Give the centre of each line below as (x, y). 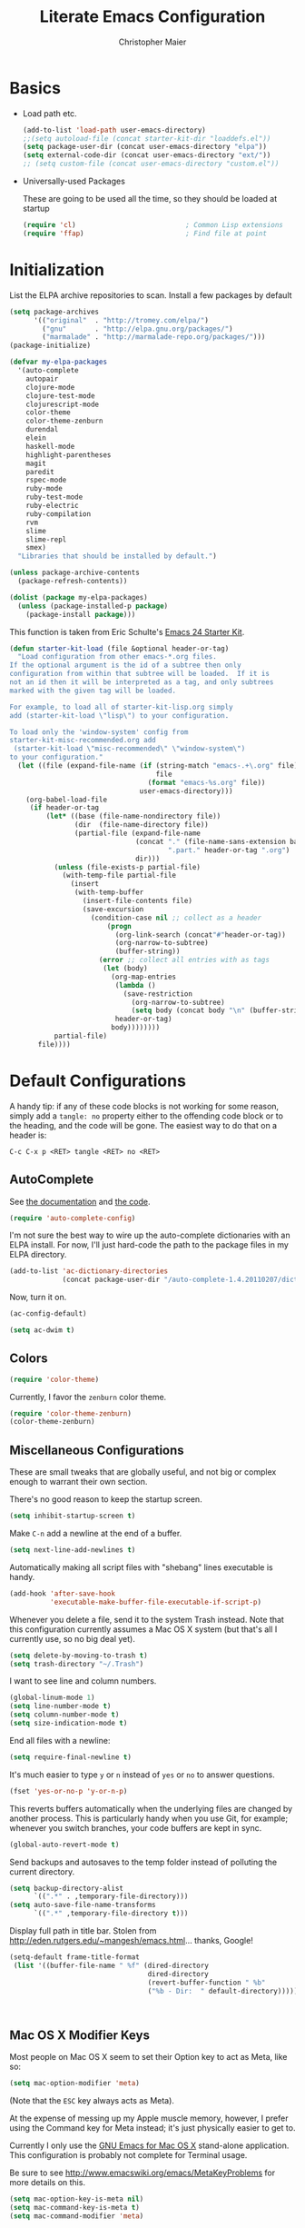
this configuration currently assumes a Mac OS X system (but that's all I (143, 1629)
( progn (119, 926)
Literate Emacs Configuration (152, 17)
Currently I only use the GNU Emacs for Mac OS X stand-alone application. (149, 2145)
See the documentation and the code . (80, 1201)
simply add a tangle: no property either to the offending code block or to (147, 1116)
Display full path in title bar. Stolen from (83, 1931)
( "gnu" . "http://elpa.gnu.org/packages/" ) (138, 329)
